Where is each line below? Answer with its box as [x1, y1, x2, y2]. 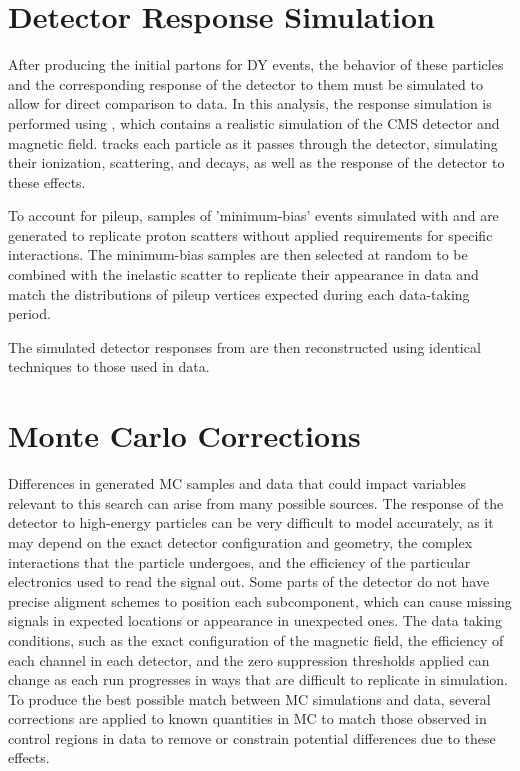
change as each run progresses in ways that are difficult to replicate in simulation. [8, 669, 508, 690]
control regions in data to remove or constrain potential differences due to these [8, 727, 496, 748]
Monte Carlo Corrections [8, 415, 361, 456]
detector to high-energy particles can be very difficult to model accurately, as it [8, 512, 494, 533]
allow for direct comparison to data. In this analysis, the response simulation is [8, 93, 492, 114]
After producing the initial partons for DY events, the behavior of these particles [8, 54, 504, 75]
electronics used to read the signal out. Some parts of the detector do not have [8, 571, 490, 592]
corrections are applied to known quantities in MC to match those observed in [8, 708, 487, 729]
